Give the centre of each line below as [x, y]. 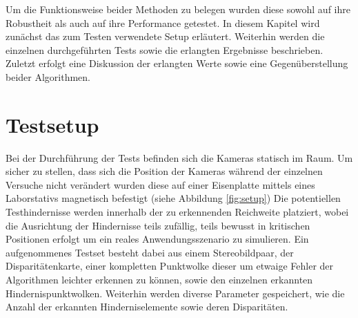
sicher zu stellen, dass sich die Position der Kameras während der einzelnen [164, 171]
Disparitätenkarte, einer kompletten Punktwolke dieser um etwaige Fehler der [170, 266]
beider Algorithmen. [48, 76]
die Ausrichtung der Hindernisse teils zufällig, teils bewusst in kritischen [158, 225]
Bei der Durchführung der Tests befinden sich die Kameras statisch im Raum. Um [179, 157]
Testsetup [52, 124]
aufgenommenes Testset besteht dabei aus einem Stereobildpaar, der [150, 252]
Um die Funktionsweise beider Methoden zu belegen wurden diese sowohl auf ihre [178, 9]
